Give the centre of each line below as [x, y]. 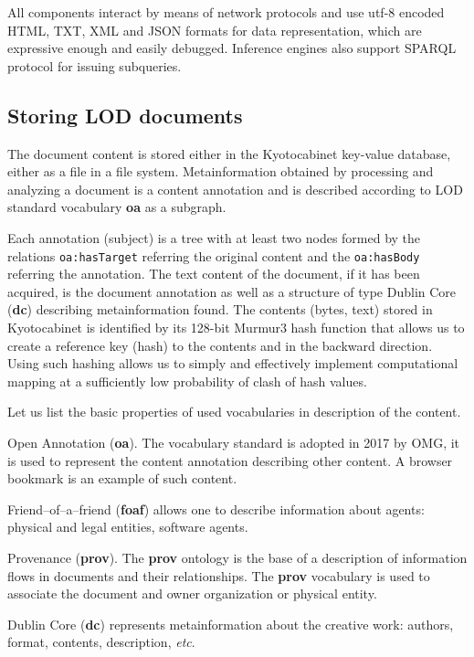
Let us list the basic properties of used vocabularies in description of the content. [234, 412]
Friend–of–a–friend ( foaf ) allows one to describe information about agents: [216, 509]
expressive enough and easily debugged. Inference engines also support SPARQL [232, 48]
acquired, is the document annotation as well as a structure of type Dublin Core [232, 291]
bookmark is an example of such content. [122, 478]
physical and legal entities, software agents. [128, 527]
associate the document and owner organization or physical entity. [192, 593]
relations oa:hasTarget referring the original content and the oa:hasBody [214, 255]
